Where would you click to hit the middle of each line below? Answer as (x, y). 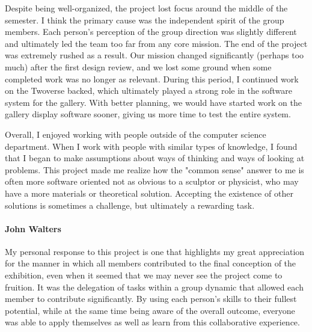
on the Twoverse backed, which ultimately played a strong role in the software (148, 91)
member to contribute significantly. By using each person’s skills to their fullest (151, 299)
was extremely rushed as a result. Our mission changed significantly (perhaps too (154, 55)
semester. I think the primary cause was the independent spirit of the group (145, 20)
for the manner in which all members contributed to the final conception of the (151, 263)
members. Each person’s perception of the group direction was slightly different (151, 32)
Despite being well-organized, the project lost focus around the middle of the (146, 8)
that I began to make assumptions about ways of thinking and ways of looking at (155, 158)
